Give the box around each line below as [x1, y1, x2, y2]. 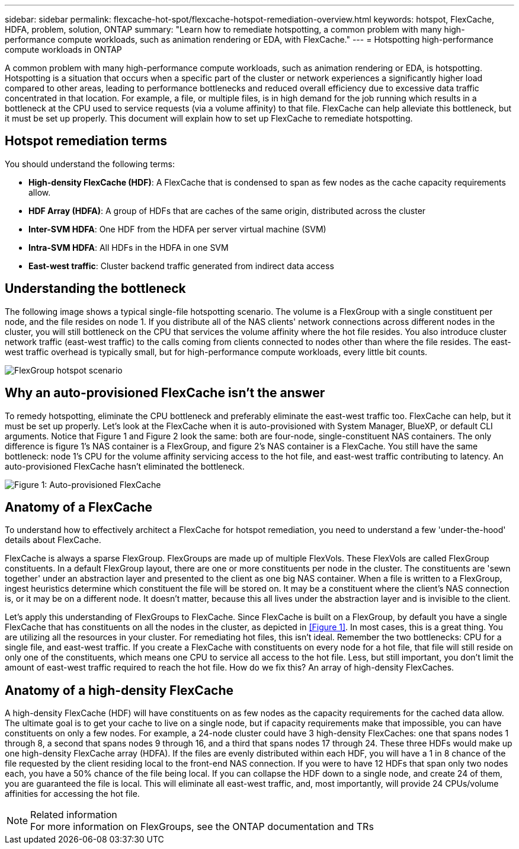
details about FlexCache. [5, 535, 101, 545]
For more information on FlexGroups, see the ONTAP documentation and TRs [30, 821, 374, 833]
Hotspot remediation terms [5, 133, 167, 149]
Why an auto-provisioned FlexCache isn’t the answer [5, 385, 325, 401]
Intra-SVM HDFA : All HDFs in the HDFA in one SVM [28, 242, 229, 253]
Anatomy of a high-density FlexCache [5, 682, 234, 698]
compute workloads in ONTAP [5, 44, 122, 55]
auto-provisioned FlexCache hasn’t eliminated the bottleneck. [5, 461, 245, 471]
